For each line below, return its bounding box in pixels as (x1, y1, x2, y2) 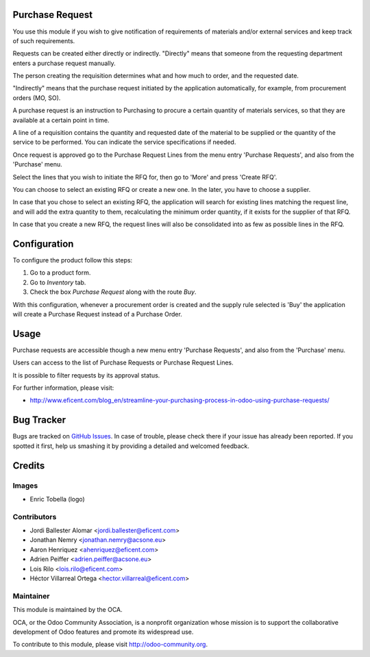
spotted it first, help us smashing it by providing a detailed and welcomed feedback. (12, 442, 249, 450)
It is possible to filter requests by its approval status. (12, 371, 160, 380)
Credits (12, 460, 45, 471)
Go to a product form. (29, 269, 91, 277)
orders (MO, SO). (12, 93, 61, 102)
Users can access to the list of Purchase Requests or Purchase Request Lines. (12, 358, 234, 367)
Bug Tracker (12, 414, 66, 426)
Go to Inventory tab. (29, 278, 86, 286)
